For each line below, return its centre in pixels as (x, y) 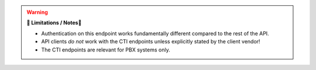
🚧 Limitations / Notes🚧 (54, 23)
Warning (37, 12)
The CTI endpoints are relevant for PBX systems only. (106, 50)
